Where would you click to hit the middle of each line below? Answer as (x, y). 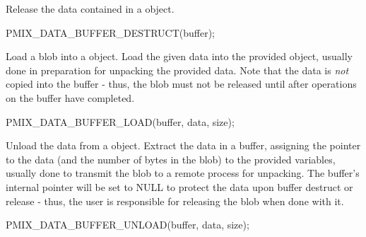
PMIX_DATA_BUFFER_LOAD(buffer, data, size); (120, 121)
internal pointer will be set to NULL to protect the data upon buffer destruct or (179, 186)
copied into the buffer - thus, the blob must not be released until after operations (181, 84)
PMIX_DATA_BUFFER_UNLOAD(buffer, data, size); (128, 225)
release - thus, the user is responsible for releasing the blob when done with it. (175, 201)
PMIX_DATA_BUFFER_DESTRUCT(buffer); (111, 32)
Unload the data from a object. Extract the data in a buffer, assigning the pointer (183, 145)
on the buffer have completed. (70, 97)
